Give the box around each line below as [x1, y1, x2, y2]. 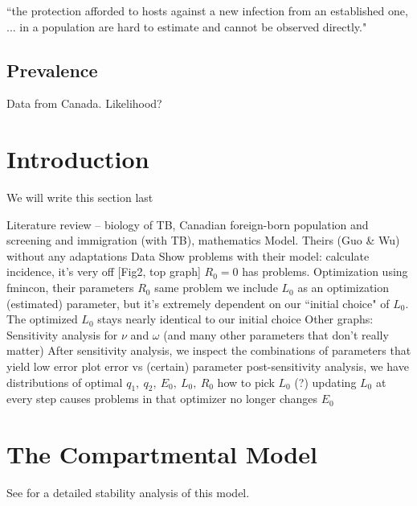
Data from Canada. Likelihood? [6, 95, 162, 112]
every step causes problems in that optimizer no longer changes [6, 390, 318, 407]
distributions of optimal [6, 373, 123, 390]
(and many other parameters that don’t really [163, 326, 389, 343]
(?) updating [294, 373, 357, 390]
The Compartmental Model [6, 438, 317, 471]
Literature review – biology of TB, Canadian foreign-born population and [6, 216, 369, 232]
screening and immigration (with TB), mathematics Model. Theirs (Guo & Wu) [6, 232, 400, 249]
